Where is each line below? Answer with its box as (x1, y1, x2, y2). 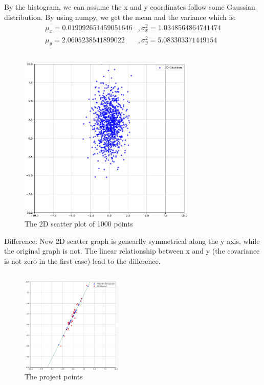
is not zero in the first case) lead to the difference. (4, 256, 161, 266)
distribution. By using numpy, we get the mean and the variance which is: (4, 11, 236, 22)
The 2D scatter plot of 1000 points (25, 218, 133, 229)
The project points (25, 371, 83, 382)
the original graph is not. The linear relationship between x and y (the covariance (4, 245, 260, 256)
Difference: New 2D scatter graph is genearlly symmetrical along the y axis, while (4, 235, 260, 246)
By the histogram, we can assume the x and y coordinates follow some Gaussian (4, 2, 255, 12)
